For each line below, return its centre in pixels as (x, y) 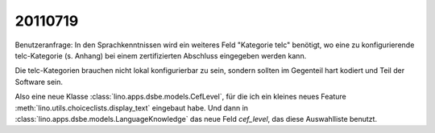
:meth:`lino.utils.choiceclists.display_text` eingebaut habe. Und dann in (132, 107)
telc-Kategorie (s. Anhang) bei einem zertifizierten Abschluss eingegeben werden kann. (161, 55)
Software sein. (39, 82)
